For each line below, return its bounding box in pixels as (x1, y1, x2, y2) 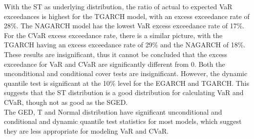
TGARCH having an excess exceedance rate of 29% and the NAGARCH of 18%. (4, 40, 246, 50)
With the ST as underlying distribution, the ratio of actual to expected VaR (4, 1, 233, 11)
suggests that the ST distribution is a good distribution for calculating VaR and (4, 87, 244, 98)
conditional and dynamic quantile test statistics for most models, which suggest (4, 116, 242, 126)
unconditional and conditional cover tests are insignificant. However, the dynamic (4, 68, 248, 79)
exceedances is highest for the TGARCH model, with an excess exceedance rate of (4, 11, 250, 21)
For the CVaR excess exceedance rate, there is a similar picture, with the (4, 30, 223, 40)
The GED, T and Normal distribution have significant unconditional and (4, 106, 222, 117)
